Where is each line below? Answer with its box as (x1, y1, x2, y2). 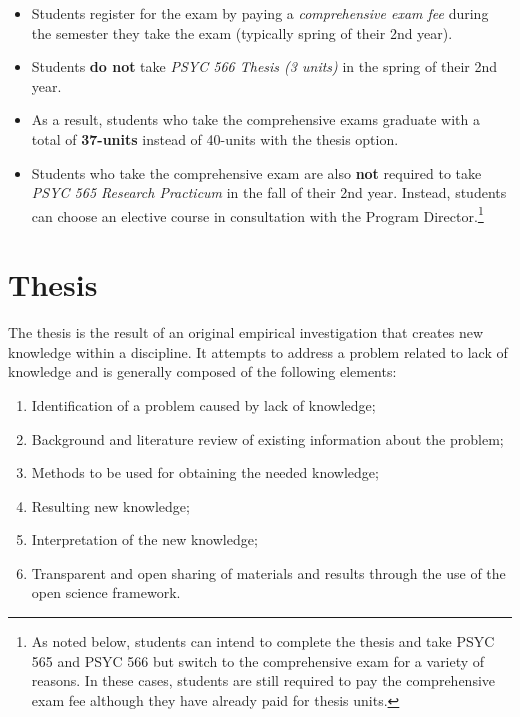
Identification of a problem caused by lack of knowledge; (31, 394, 376, 415)
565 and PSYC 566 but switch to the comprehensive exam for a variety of (31, 650, 485, 671)
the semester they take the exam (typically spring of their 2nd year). (31, 22, 453, 43)
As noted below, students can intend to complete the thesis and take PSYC (31, 631, 495, 652)
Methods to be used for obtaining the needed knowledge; (31, 462, 379, 483)
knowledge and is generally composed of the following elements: (8, 361, 397, 382)
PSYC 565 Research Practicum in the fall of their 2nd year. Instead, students (31, 182, 507, 203)
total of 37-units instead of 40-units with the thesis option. (31, 128, 399, 149)
